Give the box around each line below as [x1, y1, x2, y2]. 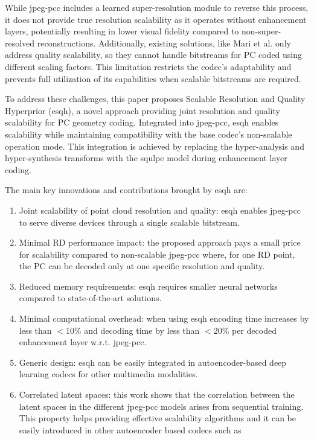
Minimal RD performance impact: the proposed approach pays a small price [19, 236, 301, 249]
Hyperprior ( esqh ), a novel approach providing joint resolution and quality [5, 104, 280, 116]
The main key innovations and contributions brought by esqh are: [5, 183, 248, 196]
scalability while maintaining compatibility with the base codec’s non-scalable [5, 127, 292, 140]
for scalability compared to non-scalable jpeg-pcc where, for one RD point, [19, 247, 295, 260]
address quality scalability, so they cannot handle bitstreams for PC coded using [5, 48, 303, 61]
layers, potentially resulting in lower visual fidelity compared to [5, 25, 239, 37]
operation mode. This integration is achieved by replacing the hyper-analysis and [5, 139, 304, 152]
